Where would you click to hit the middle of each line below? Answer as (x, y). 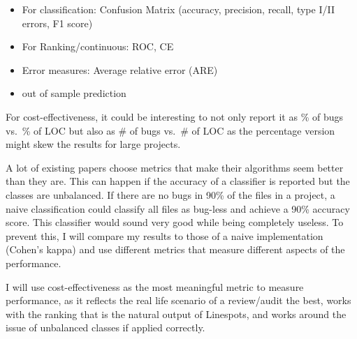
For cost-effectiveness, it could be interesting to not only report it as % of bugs (174, 116)
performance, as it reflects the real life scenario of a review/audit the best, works (178, 300)
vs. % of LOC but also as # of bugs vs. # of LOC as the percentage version (170, 130)
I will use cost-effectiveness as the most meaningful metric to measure (155, 286)
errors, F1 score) (57, 23)
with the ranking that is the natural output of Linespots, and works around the (176, 314)
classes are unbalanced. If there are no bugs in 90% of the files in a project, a (170, 194)
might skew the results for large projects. (93, 144)
